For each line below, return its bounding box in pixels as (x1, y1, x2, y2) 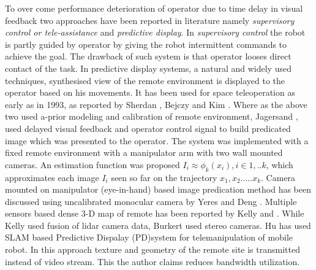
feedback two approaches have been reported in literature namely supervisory (5, 13, 295, 26)
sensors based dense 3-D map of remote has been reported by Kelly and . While (5, 207, 304, 220)
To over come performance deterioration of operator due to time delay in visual (5, 2, 303, 14)
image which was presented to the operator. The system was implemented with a (5, 134, 309, 147)
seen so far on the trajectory (111, 171, 217, 183)
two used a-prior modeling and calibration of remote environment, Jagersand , (5, 110, 298, 123)
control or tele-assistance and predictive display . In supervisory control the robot (5, 26, 306, 39)
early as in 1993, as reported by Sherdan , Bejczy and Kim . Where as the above (5, 98, 307, 110)
